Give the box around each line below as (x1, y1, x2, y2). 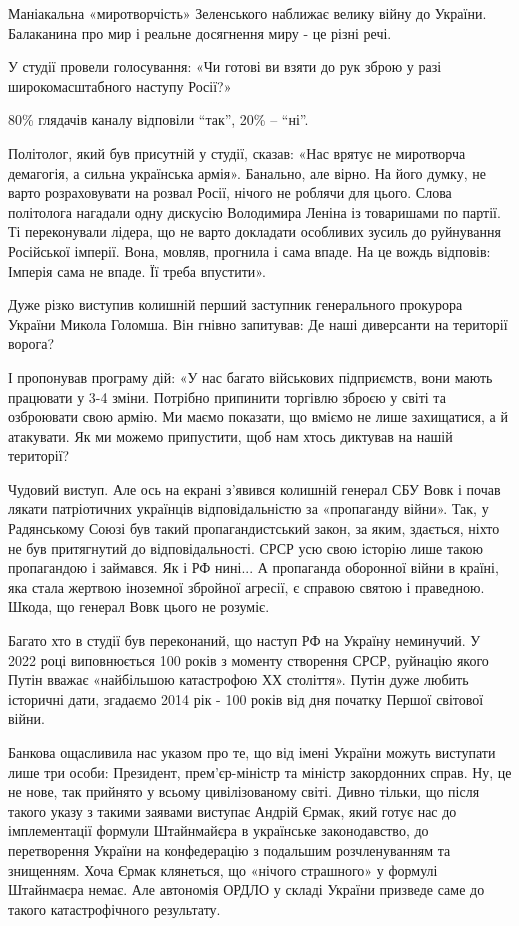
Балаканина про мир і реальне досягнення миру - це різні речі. (8, 22, 392, 43)
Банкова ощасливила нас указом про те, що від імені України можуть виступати (8, 742, 496, 762)
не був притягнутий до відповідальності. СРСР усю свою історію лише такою (8, 537, 483, 558)
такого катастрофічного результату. (8, 898, 221, 919)
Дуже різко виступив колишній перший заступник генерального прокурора (8, 294, 463, 315)
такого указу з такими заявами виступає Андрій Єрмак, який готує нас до (8, 800, 457, 821)
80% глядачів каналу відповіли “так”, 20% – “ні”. (8, 109, 309, 130)
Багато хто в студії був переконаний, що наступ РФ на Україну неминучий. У (8, 630, 481, 651)
